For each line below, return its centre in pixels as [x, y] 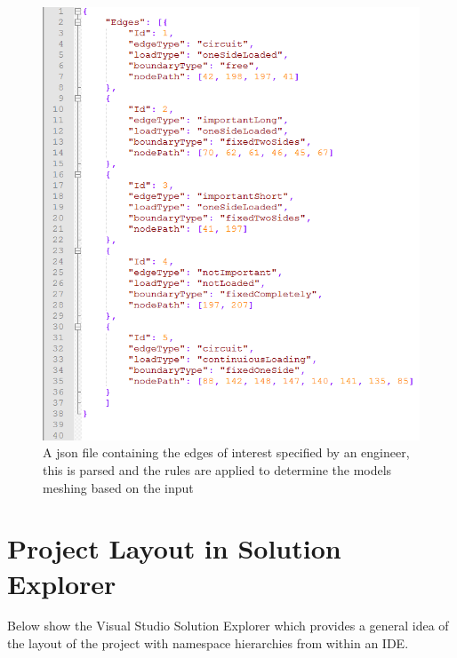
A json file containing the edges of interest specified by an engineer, [226, 452]
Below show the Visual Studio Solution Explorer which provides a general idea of [228, 626]
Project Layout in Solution [174, 548]
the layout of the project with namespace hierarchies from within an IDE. [208, 643]
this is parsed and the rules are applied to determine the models [217, 469]
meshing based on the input [118, 487]
